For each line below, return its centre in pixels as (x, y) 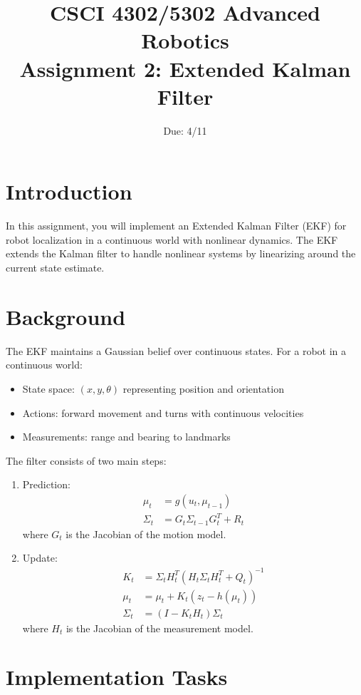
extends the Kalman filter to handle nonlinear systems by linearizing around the (181, 253)
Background (66, 316)
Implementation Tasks (117, 677)
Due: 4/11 (185, 130)
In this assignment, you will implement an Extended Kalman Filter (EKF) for (176, 226)
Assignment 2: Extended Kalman (185, 68)
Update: (40, 558)
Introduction (69, 191)
